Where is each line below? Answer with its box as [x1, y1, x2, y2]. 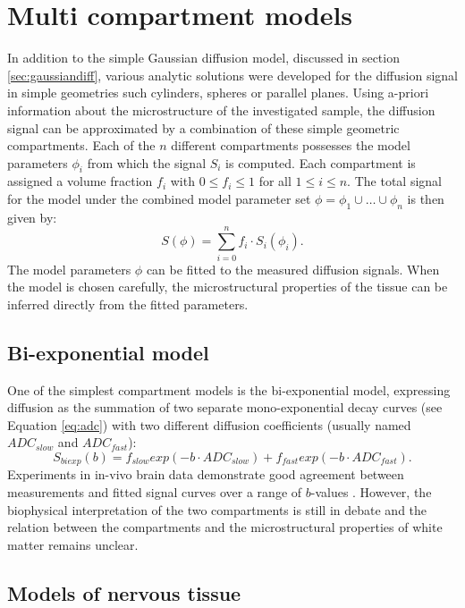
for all [258, 172, 292, 190]
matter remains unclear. [7, 535, 139, 553]
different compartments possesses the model [171, 136, 410, 155]
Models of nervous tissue [7, 578, 241, 606]
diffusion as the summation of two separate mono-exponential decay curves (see [7, 398, 443, 417]
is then [407, 190, 444, 208]
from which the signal [87, 153, 207, 172]
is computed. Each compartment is [225, 153, 416, 172]
